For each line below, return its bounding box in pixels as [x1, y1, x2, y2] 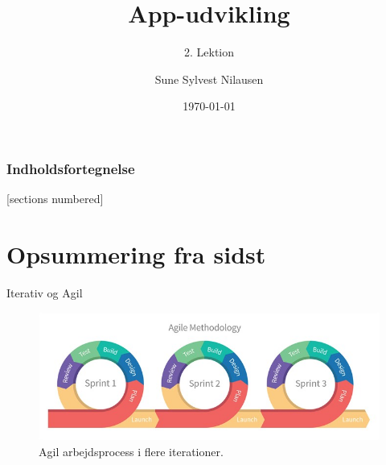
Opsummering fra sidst [6, 237, 266, 270]
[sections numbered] [6, 190, 104, 207]
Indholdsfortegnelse [6, 158, 135, 178]
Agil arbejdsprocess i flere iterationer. [39, 442, 224, 459]
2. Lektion [183, 44, 235, 60]
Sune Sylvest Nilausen [154, 70, 264, 87]
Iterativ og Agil [6, 284, 83, 301]
